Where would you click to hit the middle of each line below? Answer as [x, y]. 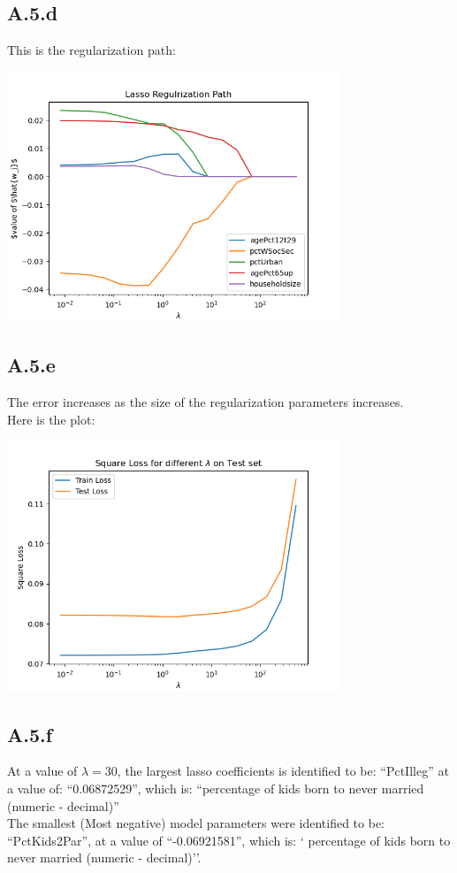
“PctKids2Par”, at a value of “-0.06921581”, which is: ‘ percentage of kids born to [229, 840]
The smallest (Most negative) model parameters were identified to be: [196, 823]
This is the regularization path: [91, 50]
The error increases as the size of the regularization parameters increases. [206, 402]
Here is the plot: [51, 419]
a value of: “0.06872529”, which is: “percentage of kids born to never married [216, 789]
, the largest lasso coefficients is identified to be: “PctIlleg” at [283, 771]
